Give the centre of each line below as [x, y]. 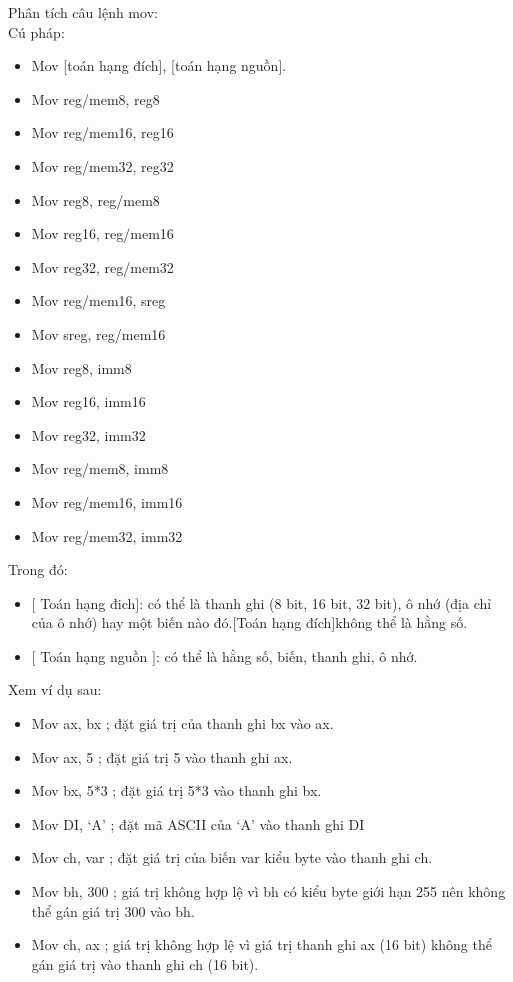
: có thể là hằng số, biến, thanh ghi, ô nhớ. [286, 655]
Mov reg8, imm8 [81, 367]
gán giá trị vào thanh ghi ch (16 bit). [145, 963]
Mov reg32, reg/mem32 [102, 266]
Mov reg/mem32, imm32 [107, 535]
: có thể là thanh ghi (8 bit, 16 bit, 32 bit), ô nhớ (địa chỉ [315, 602]
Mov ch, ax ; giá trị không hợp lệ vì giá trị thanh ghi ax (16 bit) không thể [261, 944]
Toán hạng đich [88, 602]
